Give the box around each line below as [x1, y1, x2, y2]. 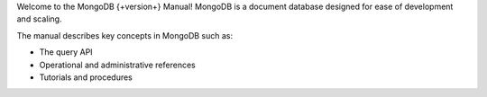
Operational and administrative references [39, 59, 196, 70]
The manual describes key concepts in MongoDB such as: [16, 30, 234, 40]
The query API [39, 47, 94, 57]
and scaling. [16, 13, 62, 24]
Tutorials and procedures [39, 72, 133, 83]
